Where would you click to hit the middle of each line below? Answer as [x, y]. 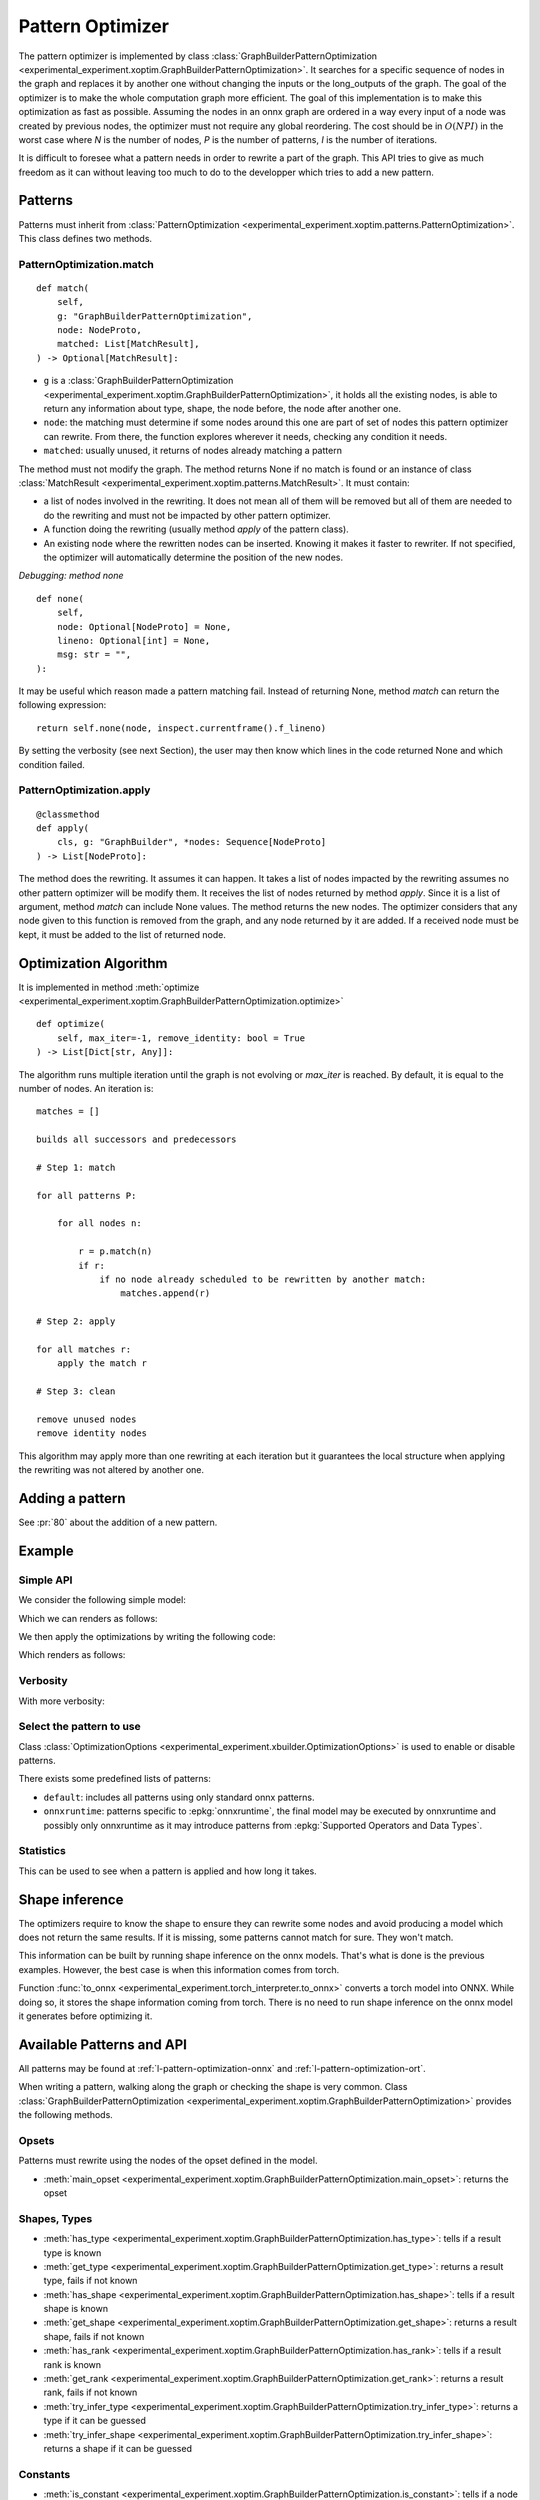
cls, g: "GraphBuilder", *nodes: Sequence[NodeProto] [191, 842]
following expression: [62, 705]
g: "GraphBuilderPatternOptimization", [154, 316]
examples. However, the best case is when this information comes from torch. [179, 1969]
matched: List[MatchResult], [128, 344]
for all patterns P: [86, 1195]
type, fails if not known [90, 2281]
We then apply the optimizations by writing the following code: [147, 1636]
